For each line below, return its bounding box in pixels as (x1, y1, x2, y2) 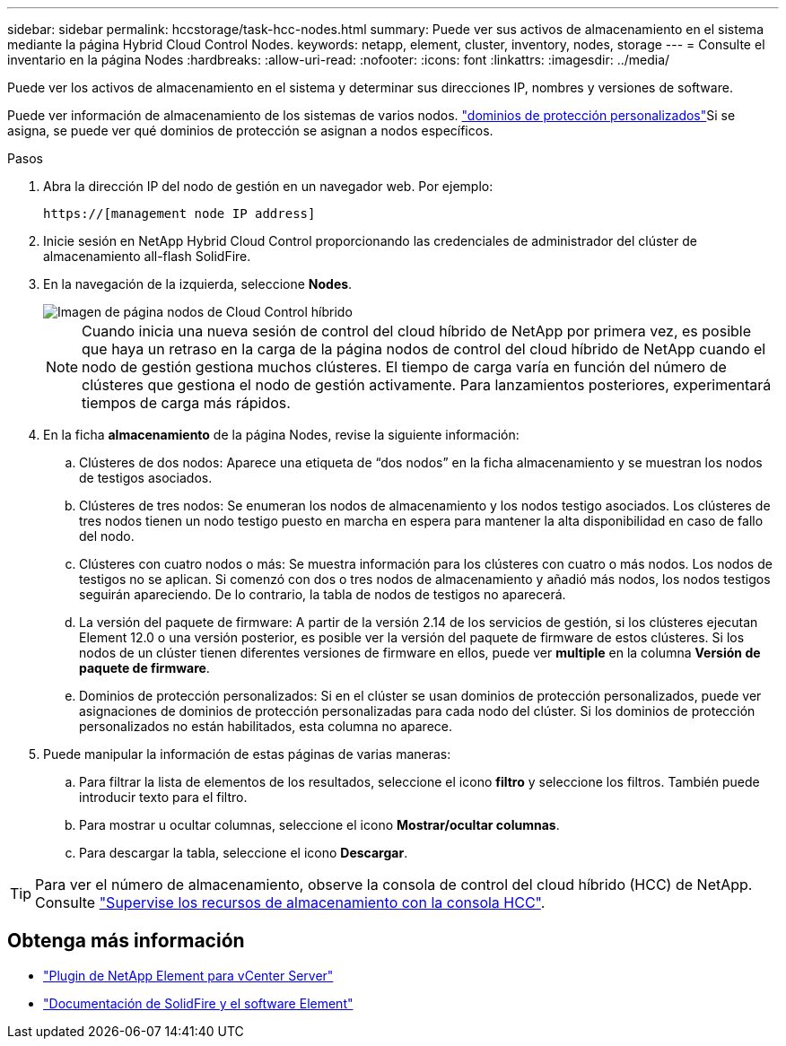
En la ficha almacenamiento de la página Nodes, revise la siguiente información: (43, 427, 520, 442)
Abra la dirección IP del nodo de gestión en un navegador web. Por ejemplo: (43, 179, 493, 194)
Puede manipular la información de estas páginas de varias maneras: (43, 746, 451, 762)
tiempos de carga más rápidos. (82, 394, 291, 412)
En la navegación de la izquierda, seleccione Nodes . (43, 276, 353, 292)
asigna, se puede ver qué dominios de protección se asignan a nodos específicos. (7, 123, 493, 138)
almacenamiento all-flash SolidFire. (43, 248, 251, 264)
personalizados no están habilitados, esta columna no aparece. (79, 719, 453, 734)
